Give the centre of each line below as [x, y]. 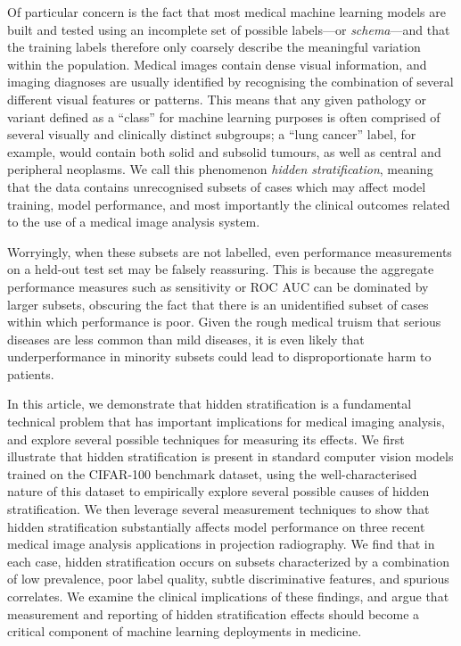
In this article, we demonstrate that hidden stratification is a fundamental [210, 404]
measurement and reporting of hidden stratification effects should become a [214, 613]
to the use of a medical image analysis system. [134, 222]
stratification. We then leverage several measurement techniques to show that [218, 509]
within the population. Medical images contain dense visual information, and [217, 64]
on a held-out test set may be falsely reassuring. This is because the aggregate [221, 269]
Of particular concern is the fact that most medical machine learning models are [226, 12]
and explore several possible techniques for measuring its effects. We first [206, 439]
